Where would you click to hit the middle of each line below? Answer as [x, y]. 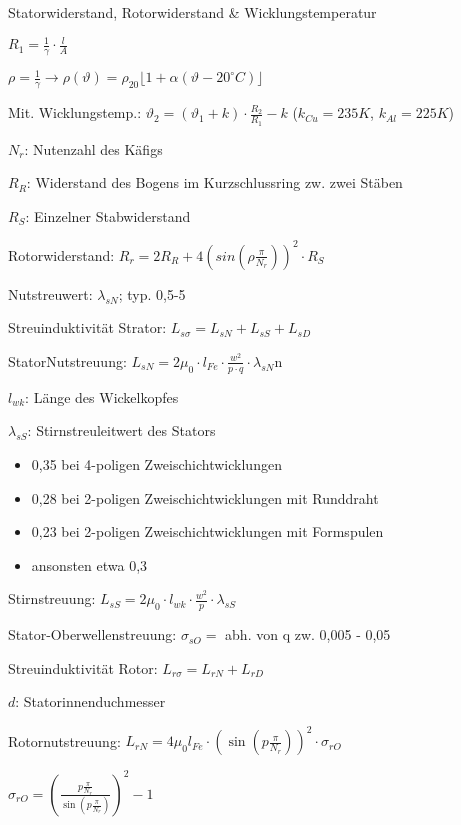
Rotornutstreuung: [64, 740]
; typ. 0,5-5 [152, 293]
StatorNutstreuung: [67, 360]
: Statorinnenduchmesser [90, 701]
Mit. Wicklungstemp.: [75, 112]
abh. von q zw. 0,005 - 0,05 [308, 634]
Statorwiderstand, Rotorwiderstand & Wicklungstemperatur [192, 12]
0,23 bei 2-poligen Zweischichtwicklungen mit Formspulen [207, 531]
